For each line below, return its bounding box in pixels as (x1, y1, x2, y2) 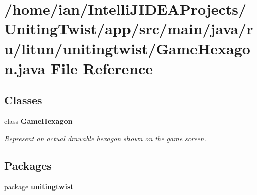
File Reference (50, 57, 153, 78)
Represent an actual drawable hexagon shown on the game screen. (4, 133, 206, 143)
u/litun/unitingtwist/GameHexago (4, 38, 250, 58)
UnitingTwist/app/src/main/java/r (4, 18, 253, 39)
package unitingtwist (4, 181, 74, 191)
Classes (4, 92, 42, 108)
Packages (4, 157, 52, 173)
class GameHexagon (4, 116, 73, 126)
